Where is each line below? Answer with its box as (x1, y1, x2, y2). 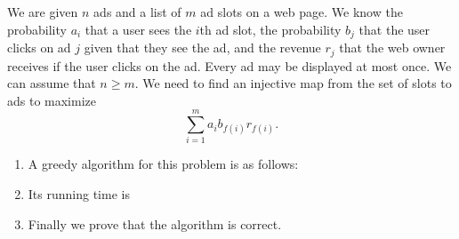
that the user (358, 20, 431, 38)
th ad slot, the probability (199, 20, 342, 38)
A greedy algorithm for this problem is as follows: (28, 155, 299, 173)
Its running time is (28, 185, 130, 203)
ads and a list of (93, 3, 181, 20)
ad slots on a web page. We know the (200, 3, 403, 20)
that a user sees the (85, 20, 192, 38)
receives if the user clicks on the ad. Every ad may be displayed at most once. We (7, 56, 452, 75)
